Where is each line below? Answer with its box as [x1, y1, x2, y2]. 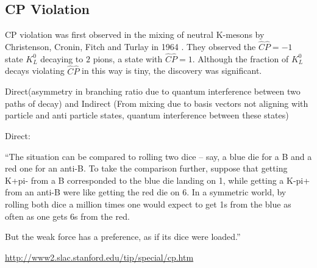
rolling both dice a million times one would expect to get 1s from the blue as [5, 197, 291, 210]
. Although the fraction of [192, 52, 289, 65]
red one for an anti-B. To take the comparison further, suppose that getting [5, 162, 288, 175]
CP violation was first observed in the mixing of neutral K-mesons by [5, 28, 265, 41]
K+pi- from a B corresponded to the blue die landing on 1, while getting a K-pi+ [5, 173, 310, 186]
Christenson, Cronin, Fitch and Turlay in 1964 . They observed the [5, 40, 256, 53]
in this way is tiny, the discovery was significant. [82, 64, 262, 77]
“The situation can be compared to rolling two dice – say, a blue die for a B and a [5, 150, 312, 162]
